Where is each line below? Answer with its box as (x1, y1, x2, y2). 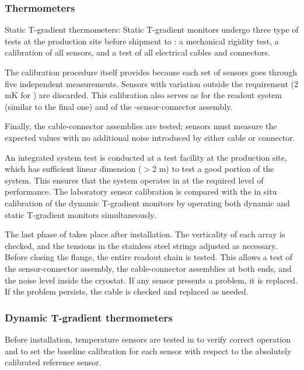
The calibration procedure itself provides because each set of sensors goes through (5, 66, 297, 78)
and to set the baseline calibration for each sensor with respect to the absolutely (5, 344, 292, 357)
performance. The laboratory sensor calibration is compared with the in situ (5, 185, 277, 198)
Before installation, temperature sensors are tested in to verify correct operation (5, 333, 291, 345)
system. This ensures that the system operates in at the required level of (5, 174, 264, 186)
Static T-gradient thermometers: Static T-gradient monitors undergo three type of (5, 23, 299, 36)
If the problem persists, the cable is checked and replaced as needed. (5, 285, 249, 298)
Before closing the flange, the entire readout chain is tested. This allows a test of (5, 251, 293, 263)
